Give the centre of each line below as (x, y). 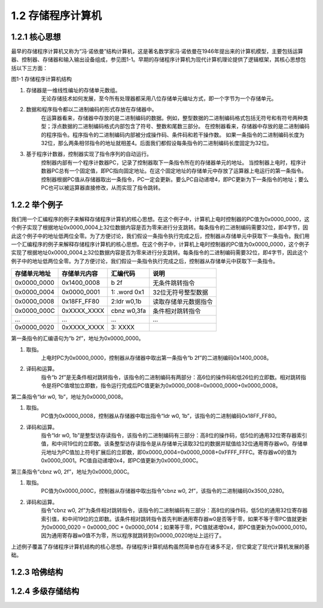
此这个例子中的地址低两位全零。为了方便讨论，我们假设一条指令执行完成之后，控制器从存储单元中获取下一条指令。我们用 (160, 236)
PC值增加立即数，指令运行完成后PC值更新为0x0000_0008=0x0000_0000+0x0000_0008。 (169, 386)
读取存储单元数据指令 (183, 302)
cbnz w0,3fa (129, 311)
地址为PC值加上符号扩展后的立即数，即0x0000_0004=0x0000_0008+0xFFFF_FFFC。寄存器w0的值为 (171, 452)
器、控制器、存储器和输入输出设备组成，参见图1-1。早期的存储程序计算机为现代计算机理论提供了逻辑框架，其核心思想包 (159, 59)
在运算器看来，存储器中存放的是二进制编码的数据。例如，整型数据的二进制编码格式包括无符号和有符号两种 (172, 118)
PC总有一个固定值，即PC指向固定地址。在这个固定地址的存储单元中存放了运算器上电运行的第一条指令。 (179, 171)
